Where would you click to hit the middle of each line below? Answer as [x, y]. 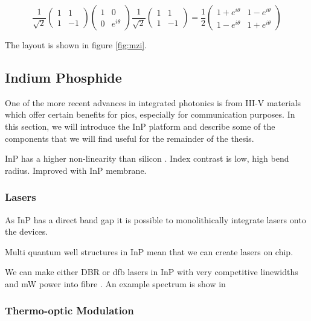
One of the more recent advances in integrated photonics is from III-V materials [153, 102]
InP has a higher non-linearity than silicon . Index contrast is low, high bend [147, 158]
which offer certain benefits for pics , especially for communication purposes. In [150, 114]
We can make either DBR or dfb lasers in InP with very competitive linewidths [152, 272]
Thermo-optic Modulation [69, 310]
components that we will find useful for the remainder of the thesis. [130, 138]
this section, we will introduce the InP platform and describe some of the [140, 126]
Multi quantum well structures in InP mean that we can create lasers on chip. [149, 251]
